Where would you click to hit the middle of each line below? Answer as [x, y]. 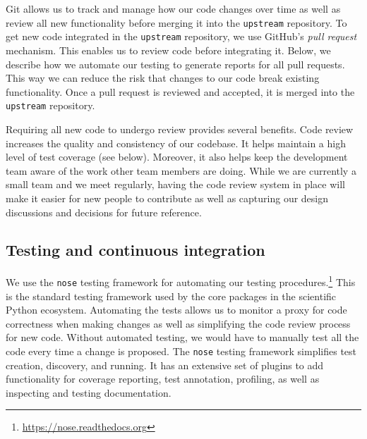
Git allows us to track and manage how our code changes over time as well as [173, 8]
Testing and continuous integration [136, 250]
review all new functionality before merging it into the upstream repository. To [176, 22]
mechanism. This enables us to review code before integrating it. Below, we [168, 50]
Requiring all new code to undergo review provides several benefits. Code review [180, 129]
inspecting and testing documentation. [89, 392]
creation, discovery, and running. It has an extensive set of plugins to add [165, 365]
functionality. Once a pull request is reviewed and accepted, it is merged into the [180, 91]
